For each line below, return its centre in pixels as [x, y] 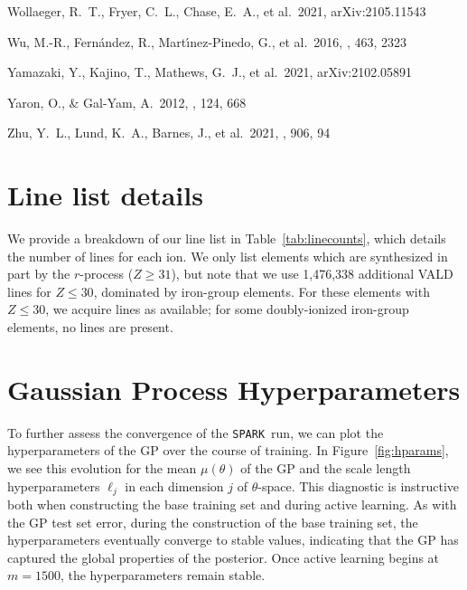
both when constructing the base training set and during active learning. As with [232, 504]
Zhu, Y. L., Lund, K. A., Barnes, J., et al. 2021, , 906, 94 [169, 133]
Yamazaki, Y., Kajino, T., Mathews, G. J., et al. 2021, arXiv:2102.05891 [210, 72]
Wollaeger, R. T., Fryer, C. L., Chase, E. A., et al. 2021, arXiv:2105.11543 [217, 11]
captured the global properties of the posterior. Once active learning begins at [224, 557]
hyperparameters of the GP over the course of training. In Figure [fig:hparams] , [228, 450]
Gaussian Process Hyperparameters [234, 389]
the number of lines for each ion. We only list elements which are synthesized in [228, 256]
